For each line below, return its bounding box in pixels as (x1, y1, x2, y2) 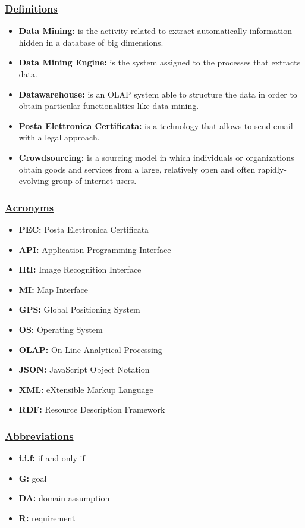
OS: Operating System (18, 323, 103, 335)
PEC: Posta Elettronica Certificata (18, 223, 149, 235)
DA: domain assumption (18, 492, 110, 504)
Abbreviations (5, 428, 74, 443)
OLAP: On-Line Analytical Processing (18, 343, 162, 355)
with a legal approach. (18, 131, 100, 143)
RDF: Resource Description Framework (18, 403, 165, 415)
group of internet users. (51, 174, 137, 187)
